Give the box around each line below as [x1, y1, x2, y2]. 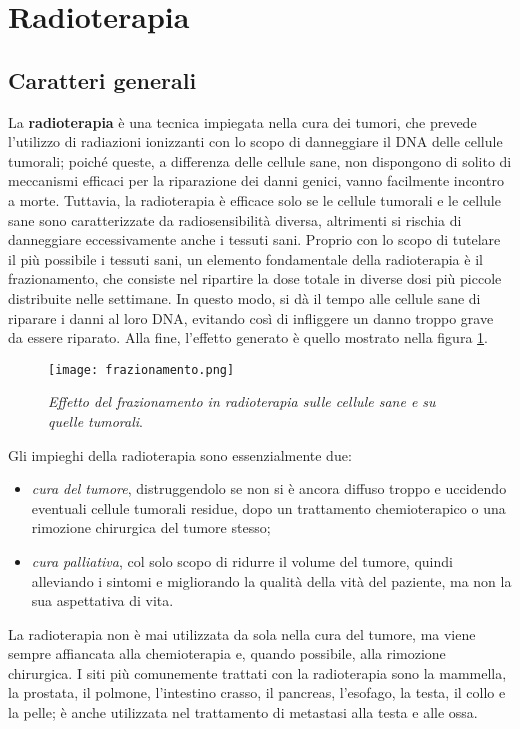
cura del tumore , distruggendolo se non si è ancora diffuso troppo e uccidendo [31, 478, 507, 499]
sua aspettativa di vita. [31, 590, 174, 611]
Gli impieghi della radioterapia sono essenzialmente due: [8, 444, 352, 465]
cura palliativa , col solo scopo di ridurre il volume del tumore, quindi [31, 550, 453, 571]
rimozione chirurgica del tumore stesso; [31, 517, 271, 538]
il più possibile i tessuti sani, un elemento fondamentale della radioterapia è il [8, 248, 483, 269]
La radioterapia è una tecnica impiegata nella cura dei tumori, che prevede [8, 111, 477, 132]
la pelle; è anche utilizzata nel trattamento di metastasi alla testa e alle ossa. [8, 702, 478, 723]
